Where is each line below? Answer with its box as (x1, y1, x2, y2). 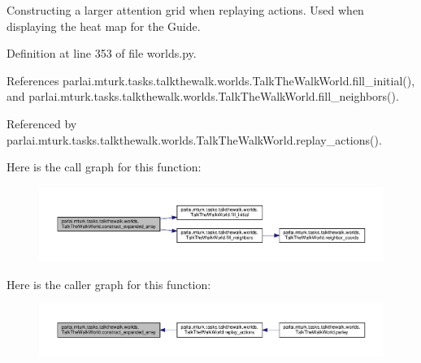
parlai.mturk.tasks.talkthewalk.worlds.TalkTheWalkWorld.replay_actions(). (7, 131, 382, 148)
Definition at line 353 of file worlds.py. (7, 45, 197, 62)
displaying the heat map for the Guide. (7, 17, 201, 34)
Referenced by (7, 115, 77, 132)
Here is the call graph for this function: (7, 158, 202, 175)
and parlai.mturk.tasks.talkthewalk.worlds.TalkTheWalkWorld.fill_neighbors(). (7, 88, 399, 105)
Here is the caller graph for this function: (7, 275, 211, 292)
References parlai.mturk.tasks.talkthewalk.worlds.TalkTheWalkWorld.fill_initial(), (7, 71, 415, 89)
